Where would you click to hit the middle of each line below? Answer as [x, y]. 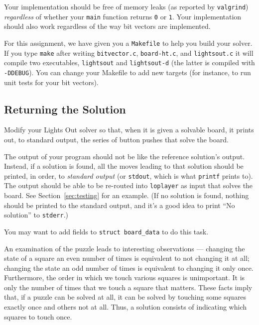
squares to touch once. [38, 316]
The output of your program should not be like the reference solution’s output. [125, 156]
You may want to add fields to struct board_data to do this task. [106, 231]
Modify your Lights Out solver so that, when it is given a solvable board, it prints [129, 130]
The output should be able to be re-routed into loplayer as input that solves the [129, 185]
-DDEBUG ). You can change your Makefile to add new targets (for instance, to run [128, 72]
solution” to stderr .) [36, 215]
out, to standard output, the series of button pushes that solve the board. [116, 139]
